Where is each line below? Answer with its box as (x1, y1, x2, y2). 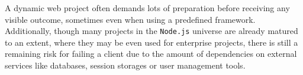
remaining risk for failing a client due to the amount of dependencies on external (5, 47, 297, 60)
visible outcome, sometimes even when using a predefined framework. (5, 13, 256, 25)
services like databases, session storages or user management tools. (5, 59, 246, 71)
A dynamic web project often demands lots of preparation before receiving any (5, 2, 290, 13)
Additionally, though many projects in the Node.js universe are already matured (5, 25, 298, 37)
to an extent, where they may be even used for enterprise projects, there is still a (5, 36, 298, 48)
